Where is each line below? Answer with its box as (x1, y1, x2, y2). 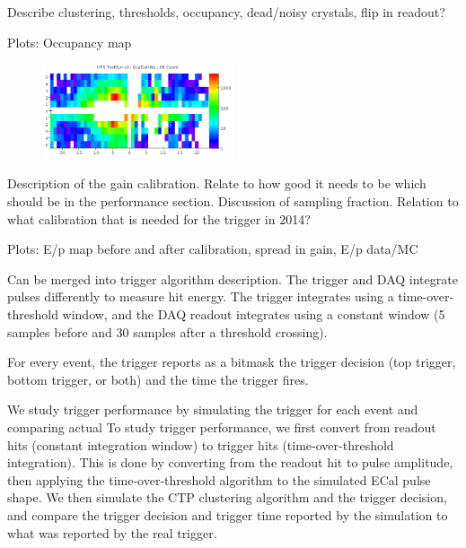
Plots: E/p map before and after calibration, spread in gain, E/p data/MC (7, 239, 418, 258)
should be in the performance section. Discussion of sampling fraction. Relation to (7, 192, 459, 210)
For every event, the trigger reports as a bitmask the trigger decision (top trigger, (7, 352, 456, 371)
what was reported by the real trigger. (7, 523, 217, 542)
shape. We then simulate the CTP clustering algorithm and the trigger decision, (7, 488, 447, 507)
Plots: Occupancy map (7, 32, 132, 51)
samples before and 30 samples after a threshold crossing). (7, 322, 328, 341)
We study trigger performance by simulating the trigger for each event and (7, 400, 418, 419)
